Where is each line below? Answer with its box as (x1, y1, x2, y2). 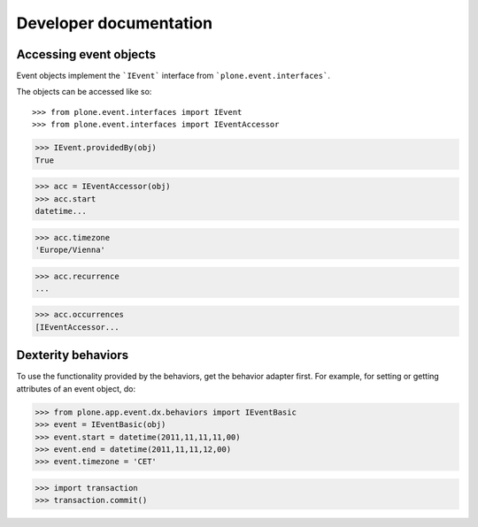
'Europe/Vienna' (35, 244, 106, 255)
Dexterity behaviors (16, 348, 128, 363)
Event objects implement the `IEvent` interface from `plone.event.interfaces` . (16, 71, 331, 81)
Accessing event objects (16, 47, 157, 62)
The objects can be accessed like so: (16, 87, 152, 97)
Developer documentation (16, 13, 212, 33)
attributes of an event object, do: (16, 383, 136, 393)
